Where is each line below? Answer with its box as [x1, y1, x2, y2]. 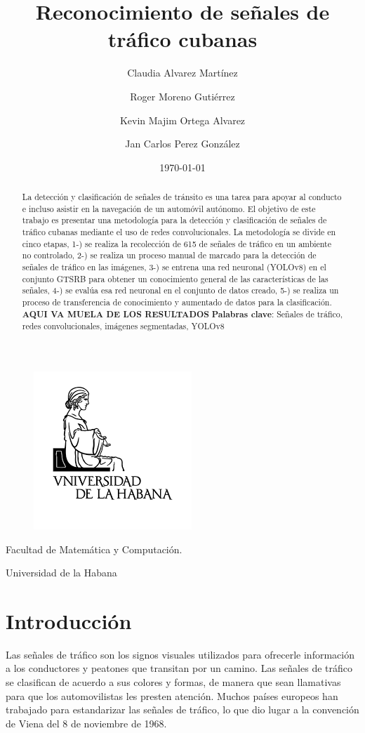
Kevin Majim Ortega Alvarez [119, 112, 246, 127]
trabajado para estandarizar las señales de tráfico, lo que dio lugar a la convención [6, 702, 359, 717]
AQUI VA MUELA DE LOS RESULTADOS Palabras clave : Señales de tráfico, [22, 308, 343, 320]
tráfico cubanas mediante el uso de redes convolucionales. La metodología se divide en [22, 226, 336, 238]
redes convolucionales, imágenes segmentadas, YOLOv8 [22, 320, 225, 332]
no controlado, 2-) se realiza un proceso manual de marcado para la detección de [22, 249, 317, 261]
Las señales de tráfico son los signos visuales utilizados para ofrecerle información [6, 647, 354, 661]
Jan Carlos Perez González [125, 136, 240, 151]
